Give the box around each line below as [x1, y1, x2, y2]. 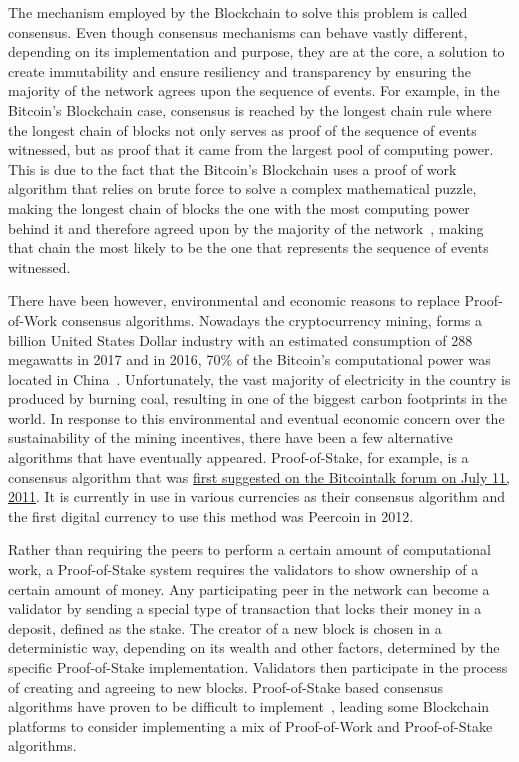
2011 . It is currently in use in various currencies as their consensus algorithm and [8, 486, 506, 507]
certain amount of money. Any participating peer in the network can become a [8, 578, 490, 599]
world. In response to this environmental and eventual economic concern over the [8, 407, 505, 428]
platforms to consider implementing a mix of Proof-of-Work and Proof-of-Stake [8, 715, 493, 736]
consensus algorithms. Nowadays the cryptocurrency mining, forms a [61, 309, 482, 330]
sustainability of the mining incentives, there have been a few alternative [8, 427, 453, 448]
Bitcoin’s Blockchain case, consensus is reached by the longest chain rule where [8, 99, 492, 120]
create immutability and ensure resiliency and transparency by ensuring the [8, 60, 471, 81]
